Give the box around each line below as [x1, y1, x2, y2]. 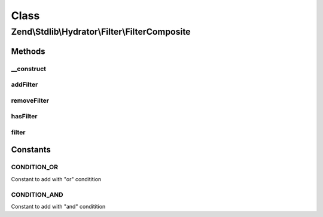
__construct [11, 65, 47, 73]
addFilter [11, 81, 38, 89]
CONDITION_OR [11, 163, 58, 172]
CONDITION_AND [11, 190, 63, 198]
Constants [11, 145, 51, 155]
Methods [11, 46, 45, 56]
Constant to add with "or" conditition [11, 175, 102, 182]
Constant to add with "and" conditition [11, 203, 106, 210]
